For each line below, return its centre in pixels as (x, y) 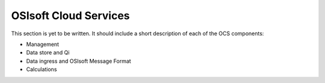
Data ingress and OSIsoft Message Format (79, 61)
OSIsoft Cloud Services (70, 16)
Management (43, 44)
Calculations (42, 69)
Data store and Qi (48, 53)
